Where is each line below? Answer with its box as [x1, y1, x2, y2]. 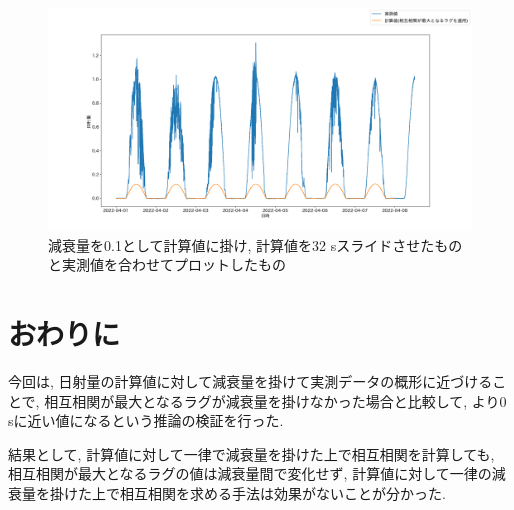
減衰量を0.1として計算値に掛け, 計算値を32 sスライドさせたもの [48, 234, 463, 255]
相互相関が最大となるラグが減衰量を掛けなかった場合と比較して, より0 [44, 390, 507, 411]
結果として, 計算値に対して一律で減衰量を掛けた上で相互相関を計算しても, [8, 443, 495, 464]
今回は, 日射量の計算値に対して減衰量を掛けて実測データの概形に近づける [8, 371, 493, 392]
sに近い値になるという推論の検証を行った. [8, 410, 284, 431]
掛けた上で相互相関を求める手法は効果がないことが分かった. [49, 483, 446, 504]
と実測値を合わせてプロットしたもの [48, 254, 286, 275]
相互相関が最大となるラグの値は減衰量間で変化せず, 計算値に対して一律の [8, 463, 492, 484]
